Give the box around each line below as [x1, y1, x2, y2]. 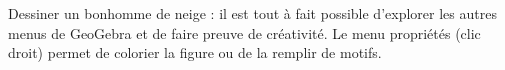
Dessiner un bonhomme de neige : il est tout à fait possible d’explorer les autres [8, 3, 497, 23]
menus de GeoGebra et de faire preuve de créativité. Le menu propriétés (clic [8, 22, 481, 43]
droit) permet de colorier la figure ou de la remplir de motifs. [8, 42, 382, 63]
